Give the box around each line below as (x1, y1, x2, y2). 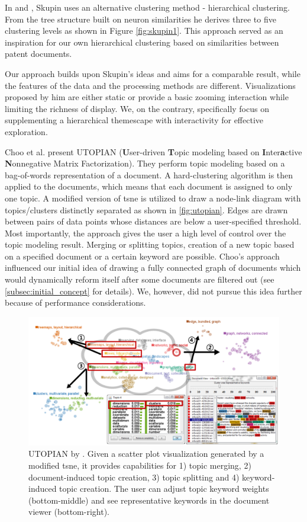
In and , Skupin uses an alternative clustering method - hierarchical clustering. (5, 1, 290, 13)
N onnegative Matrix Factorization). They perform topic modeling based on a (5, 157, 285, 169)
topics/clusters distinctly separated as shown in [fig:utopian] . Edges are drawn (5, 203, 288, 216)
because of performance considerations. (5, 296, 146, 309)
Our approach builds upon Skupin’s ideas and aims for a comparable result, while (5, 67, 300, 79)
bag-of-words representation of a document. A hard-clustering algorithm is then (5, 168, 293, 181)
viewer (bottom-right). (28, 505, 109, 518)
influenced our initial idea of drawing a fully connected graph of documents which (5, 261, 301, 274)
